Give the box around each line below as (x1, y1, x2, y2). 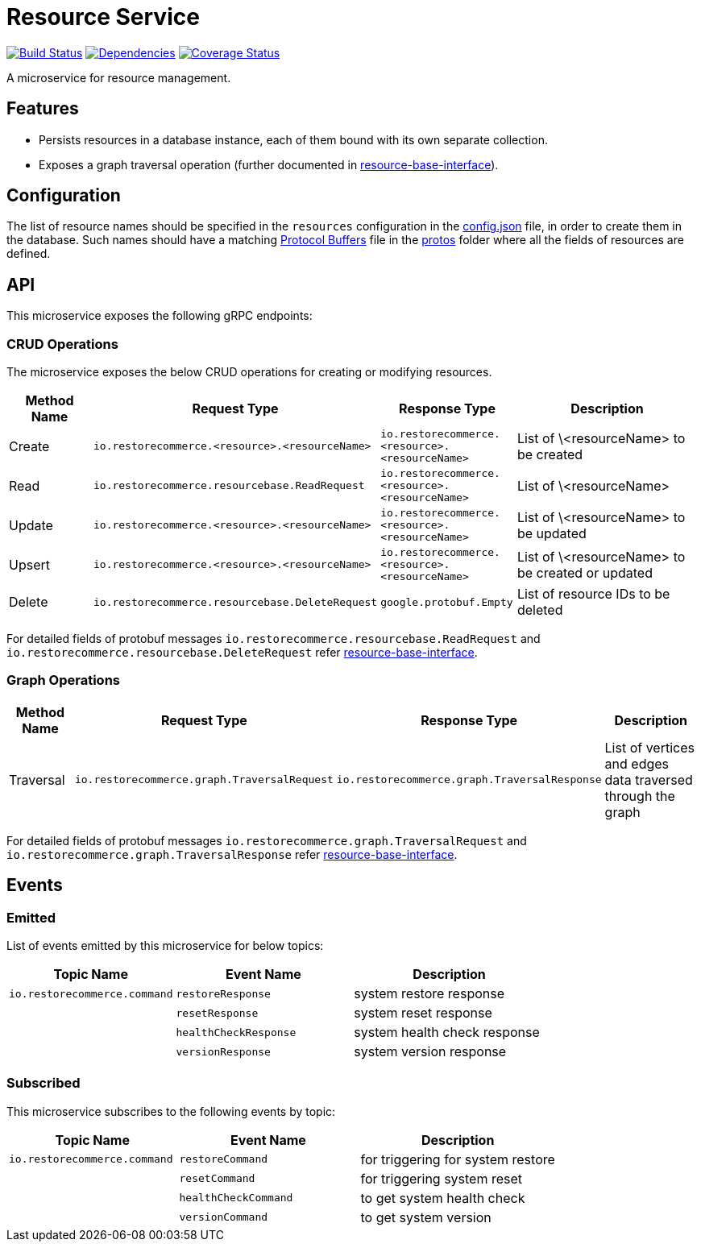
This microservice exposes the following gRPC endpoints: (6, 309, 313, 323)
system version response (354, 1043, 507, 1059)
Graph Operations (6, 672, 120, 689)
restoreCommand (179, 1153, 268, 1166)
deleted (516, 602, 563, 619)
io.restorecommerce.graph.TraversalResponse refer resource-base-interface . (6, 847, 458, 861)
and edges (604, 755, 670, 772)
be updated (516, 524, 587, 541)
